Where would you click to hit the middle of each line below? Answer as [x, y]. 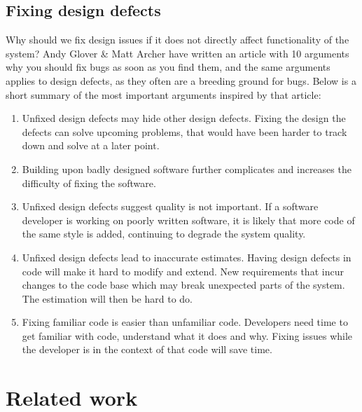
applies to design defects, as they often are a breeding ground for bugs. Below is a [181, 80]
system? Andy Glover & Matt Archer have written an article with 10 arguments [177, 53]
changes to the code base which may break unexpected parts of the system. [183, 285]
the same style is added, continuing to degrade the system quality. [164, 234]
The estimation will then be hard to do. [107, 298]
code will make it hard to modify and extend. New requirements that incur [183, 271]
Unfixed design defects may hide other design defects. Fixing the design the [184, 118]
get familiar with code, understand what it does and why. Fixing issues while [187, 335]
